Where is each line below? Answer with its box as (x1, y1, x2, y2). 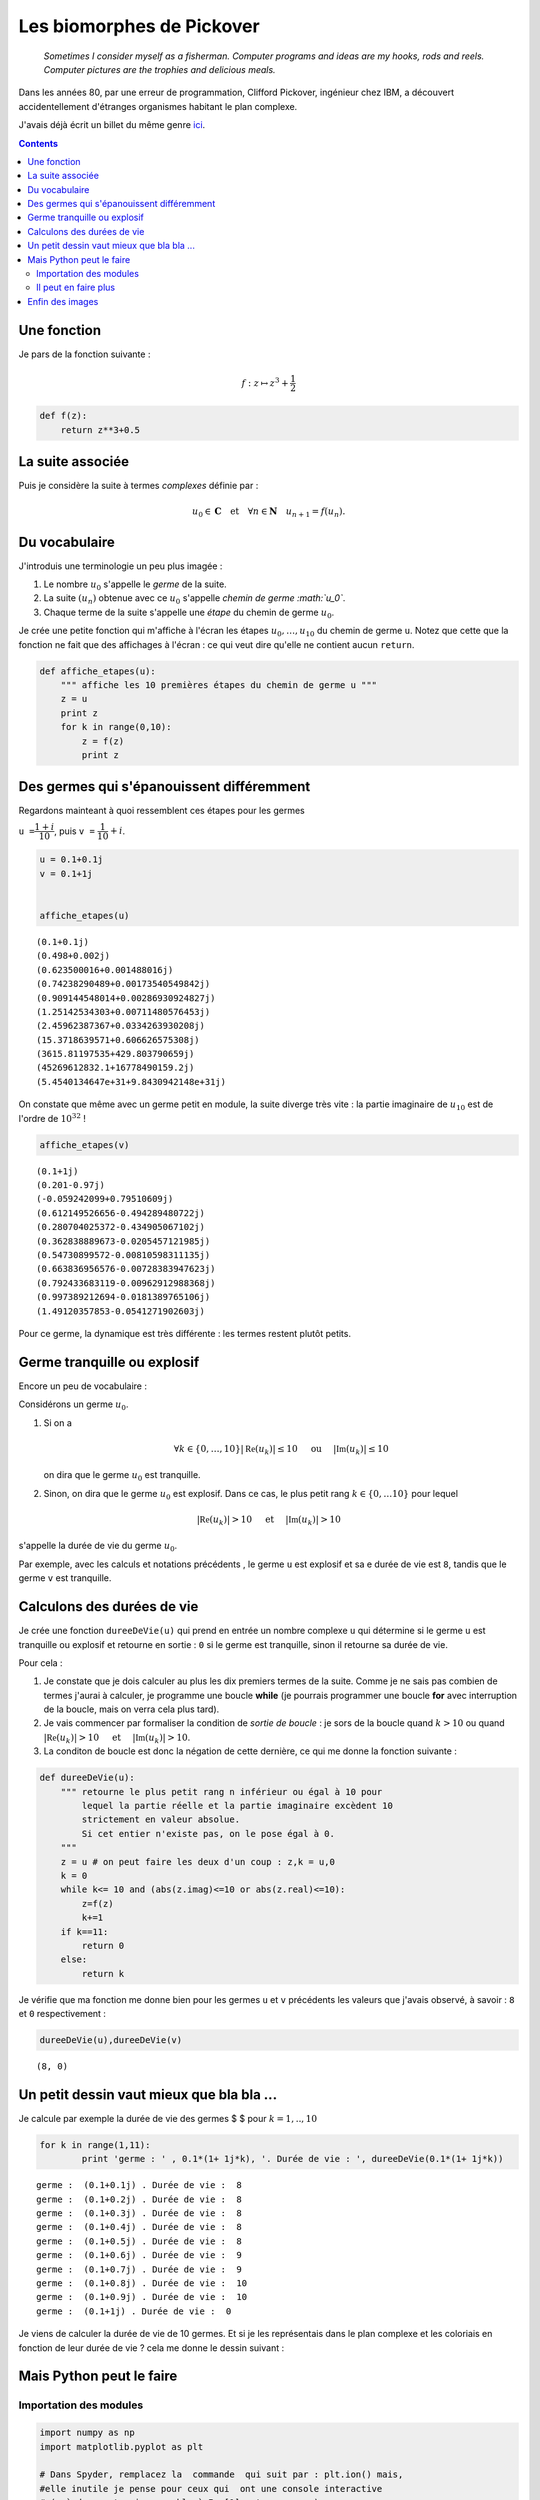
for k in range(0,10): (60, 721, 172, 733)
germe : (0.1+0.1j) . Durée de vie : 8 (36, 2180, 242, 2191)
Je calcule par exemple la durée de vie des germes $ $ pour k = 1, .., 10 (18, 2112, 318, 2124)
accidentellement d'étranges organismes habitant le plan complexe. (18, 100, 298, 112)
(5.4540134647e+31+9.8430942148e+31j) (36, 1076, 227, 1087)
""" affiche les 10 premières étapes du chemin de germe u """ (60, 679, 378, 690)
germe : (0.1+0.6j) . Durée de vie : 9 (36, 2250, 242, 2261)
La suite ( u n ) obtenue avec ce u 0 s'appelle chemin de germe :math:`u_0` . (43, 592, 346, 607)
